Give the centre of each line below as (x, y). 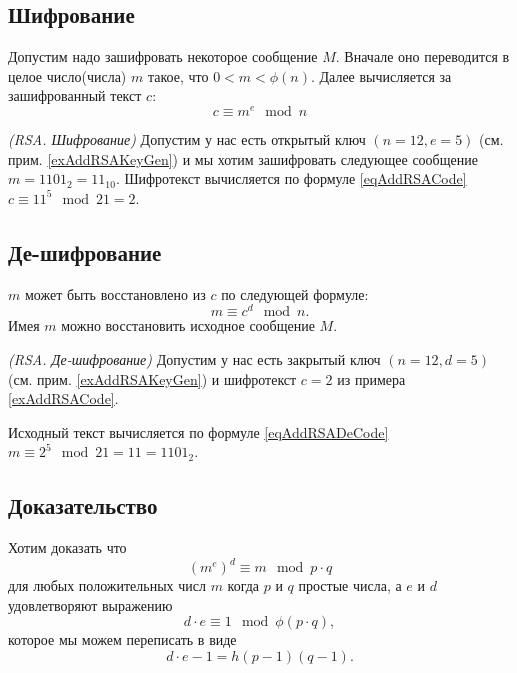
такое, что (178, 75)
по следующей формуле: (295, 293)
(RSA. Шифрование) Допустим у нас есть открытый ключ (187, 139)
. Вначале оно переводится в (422, 56)
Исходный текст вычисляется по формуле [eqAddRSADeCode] (198, 431)
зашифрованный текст (75, 95)
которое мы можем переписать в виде (122, 639)
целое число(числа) (67, 75)
